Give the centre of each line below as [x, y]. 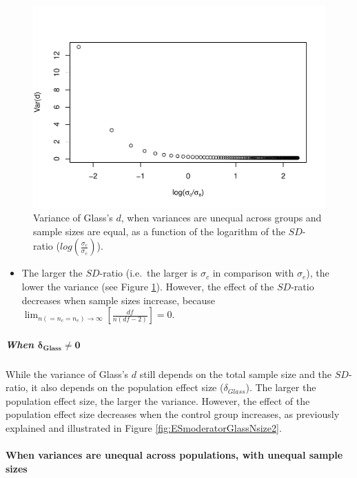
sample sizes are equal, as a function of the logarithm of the [159, 231]
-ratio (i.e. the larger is [149, 273]
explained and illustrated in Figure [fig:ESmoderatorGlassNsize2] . [144, 428]
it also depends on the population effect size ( [127, 387]
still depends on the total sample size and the [236, 374]
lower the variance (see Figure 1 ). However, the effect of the [148, 286]
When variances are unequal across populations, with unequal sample [174, 455]
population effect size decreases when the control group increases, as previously [173, 414]
